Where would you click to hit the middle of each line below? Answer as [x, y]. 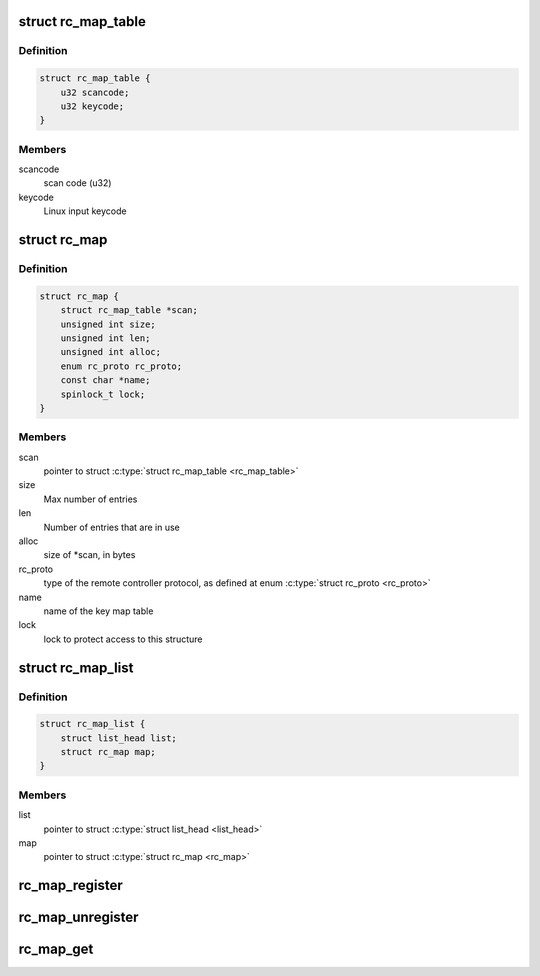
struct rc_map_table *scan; [129, 310]
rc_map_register [71, 885]
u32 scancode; [95, 92]
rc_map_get [56, 949]
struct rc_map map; [108, 752]
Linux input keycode [85, 211]
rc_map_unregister [78, 917]
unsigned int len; [105, 338]
